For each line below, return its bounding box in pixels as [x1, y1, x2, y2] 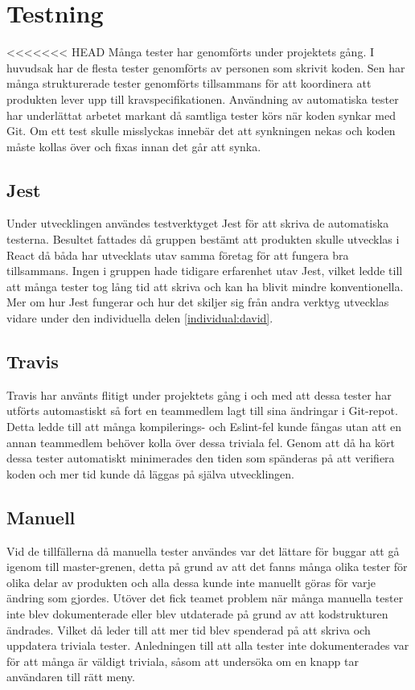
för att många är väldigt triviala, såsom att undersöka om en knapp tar [6, 652, 359, 669]
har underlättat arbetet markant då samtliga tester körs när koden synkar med [6, 106, 397, 123]
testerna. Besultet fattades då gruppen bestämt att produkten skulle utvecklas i [6, 231, 400, 248]
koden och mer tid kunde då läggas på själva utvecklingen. [6, 465, 294, 482]
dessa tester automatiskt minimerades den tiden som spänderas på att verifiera [6, 450, 395, 466]
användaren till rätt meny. [6, 668, 135, 685]
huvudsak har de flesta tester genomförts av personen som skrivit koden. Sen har [6, 59, 405, 76]
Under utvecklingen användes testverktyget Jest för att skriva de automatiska [6, 215, 389, 232]
